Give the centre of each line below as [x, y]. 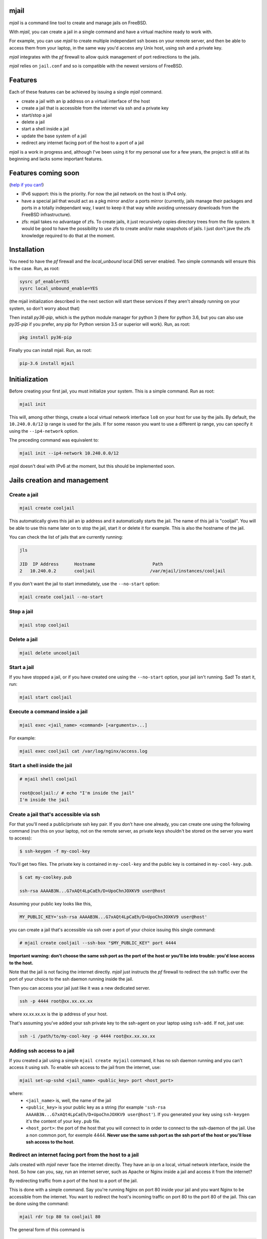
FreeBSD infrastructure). [46, 215]
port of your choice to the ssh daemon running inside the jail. [71, 979]
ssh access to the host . [50, 1142]
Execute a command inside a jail [48, 712]
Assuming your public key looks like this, [50, 904]
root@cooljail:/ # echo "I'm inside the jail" [77, 793]
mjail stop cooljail [44, 625]
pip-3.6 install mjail [47, 364]
